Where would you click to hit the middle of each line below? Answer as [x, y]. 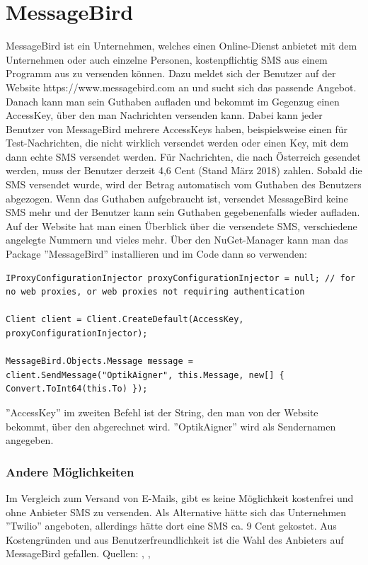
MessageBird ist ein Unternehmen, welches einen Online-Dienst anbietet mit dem [182, 46]
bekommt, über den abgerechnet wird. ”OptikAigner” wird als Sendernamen [171, 426]
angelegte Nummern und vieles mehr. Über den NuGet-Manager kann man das [177, 240]
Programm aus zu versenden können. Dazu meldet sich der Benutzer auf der [171, 73]
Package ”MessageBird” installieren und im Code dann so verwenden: [156, 254]
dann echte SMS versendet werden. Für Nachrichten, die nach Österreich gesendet [183, 156]
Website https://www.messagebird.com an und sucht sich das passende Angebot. [181, 87]
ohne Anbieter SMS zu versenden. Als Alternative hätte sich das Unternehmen [176, 512]
